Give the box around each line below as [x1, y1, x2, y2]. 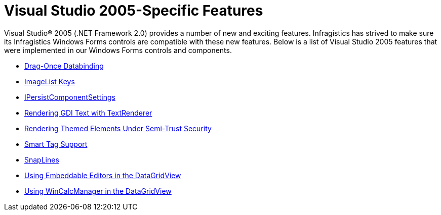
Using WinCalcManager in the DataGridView [24, 186, 172, 195]
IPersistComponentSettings [24, 92, 115, 101]
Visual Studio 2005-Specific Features [4, 2, 263, 19]
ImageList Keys [24, 77, 75, 86]
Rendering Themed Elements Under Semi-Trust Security [24, 124, 212, 133]
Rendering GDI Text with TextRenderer [24, 108, 152, 117]
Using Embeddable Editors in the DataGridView [24, 171, 181, 180]
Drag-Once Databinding [24, 61, 104, 70]
